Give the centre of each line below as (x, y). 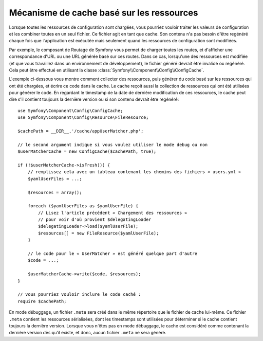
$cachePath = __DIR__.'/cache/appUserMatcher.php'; (81, 131)
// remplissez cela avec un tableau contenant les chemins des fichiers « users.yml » (134, 172)
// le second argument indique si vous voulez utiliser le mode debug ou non (113, 144)
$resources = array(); (55, 192)
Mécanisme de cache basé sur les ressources (103, 13)
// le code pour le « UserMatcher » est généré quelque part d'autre (113, 254)
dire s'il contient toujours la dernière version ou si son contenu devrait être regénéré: (94, 99)
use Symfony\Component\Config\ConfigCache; (70, 110)
